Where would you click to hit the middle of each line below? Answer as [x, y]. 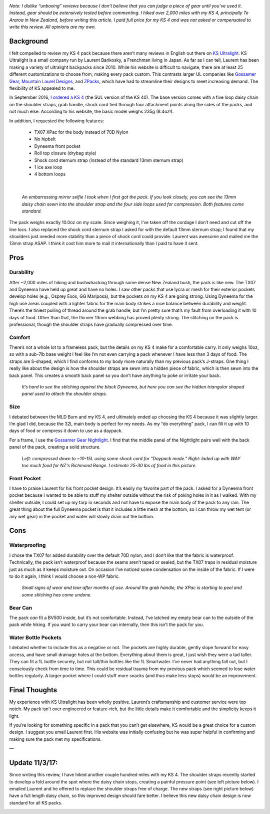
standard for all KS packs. [36, 802]
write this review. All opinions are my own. [52, 27]
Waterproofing [27, 545]
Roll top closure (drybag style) [65, 153]
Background [29, 41]
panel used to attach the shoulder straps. [64, 394]
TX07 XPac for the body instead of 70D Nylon [81, 132]
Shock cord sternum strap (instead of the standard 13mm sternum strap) [109, 160]
